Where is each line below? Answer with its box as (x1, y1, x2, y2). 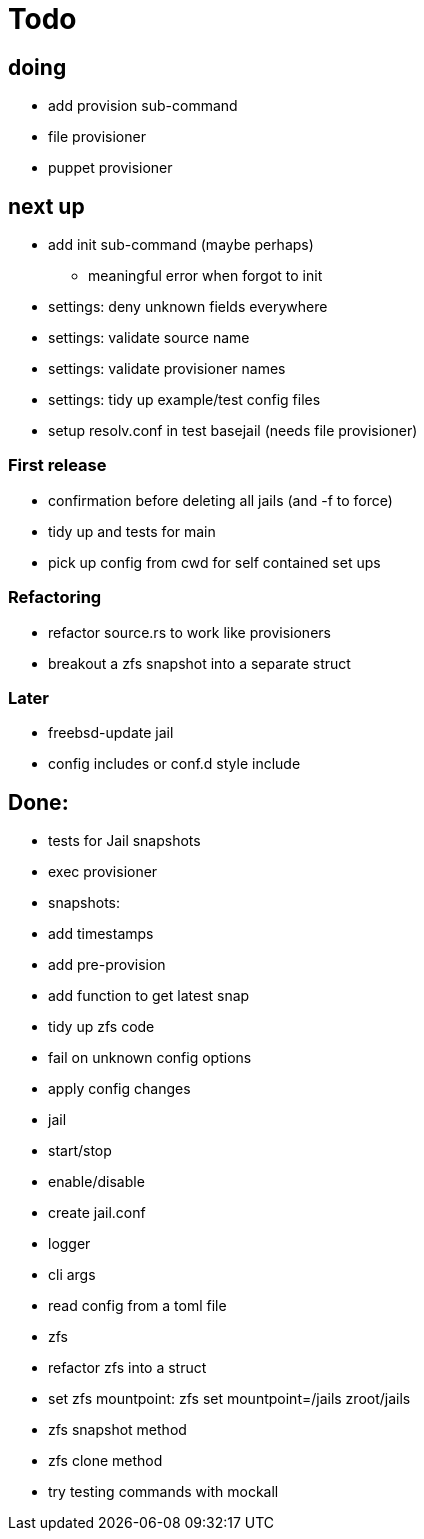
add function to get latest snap (48, 987, 250, 1005)
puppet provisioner (48, 159, 173, 177)
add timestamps (48, 925, 154, 943)
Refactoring (8, 587, 102, 608)
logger (48, 1235, 91, 1253)
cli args (48, 1266, 96, 1284)
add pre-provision (48, 956, 166, 974)
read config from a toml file (48, 1297, 227, 1315)
